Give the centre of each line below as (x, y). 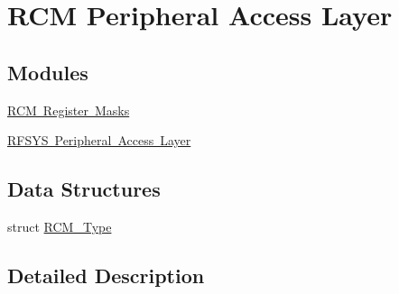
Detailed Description (106, 275)
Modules (48, 72)
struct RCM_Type (60, 226)
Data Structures (84, 189)
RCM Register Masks (69, 110)
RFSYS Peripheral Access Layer (99, 140)
